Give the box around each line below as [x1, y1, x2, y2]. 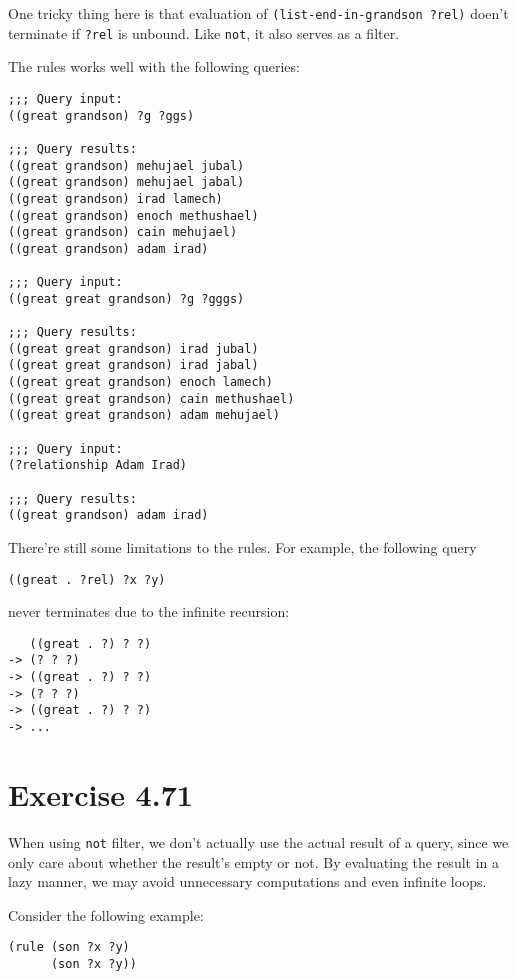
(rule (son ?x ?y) [8, 940, 130, 955]
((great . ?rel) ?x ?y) [8, 572, 166, 587]
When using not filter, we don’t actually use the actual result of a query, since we [8, 831, 509, 852]
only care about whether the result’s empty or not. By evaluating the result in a [8, 851, 500, 872]
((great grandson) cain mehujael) [8, 225, 238, 240]
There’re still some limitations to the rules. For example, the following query [8, 536, 477, 557]
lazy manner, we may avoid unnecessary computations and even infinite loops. [8, 871, 487, 892]
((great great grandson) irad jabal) [8, 358, 259, 373]
